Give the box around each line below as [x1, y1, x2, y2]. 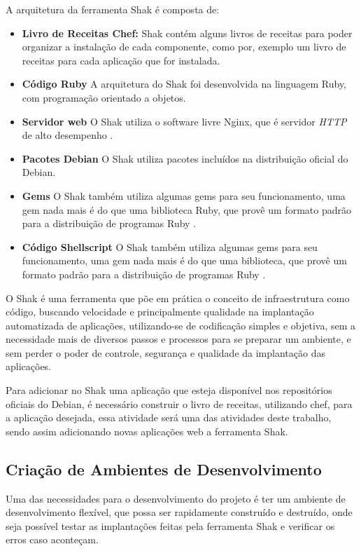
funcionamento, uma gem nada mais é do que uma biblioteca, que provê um [22, 253, 347, 268]
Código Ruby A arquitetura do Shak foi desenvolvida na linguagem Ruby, [22, 76, 347, 91]
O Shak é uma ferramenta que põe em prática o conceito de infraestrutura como [6, 290, 350, 305]
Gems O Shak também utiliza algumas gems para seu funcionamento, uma [22, 188, 346, 203]
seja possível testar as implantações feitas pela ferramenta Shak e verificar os [6, 518, 335, 533]
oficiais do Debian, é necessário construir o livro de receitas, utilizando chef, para [6, 396, 353, 411]
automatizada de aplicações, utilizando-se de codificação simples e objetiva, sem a [6, 318, 356, 332]
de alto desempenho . [22, 128, 113, 142]
